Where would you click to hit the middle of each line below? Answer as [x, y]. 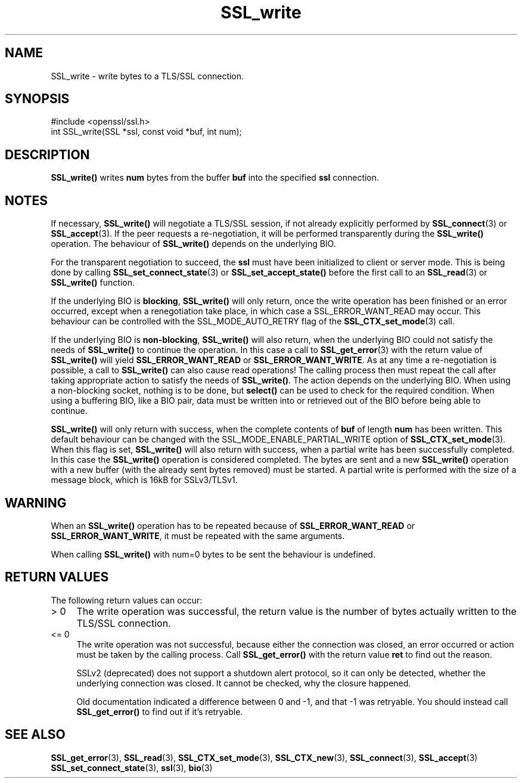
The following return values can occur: [127, 600]
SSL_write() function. [93, 283]
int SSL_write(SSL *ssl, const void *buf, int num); [146, 132]
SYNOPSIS [37, 99]
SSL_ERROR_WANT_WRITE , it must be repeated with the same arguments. [198, 536]
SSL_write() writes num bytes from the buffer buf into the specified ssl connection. [215, 178]
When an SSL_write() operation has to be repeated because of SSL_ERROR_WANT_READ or [233, 525]
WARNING [36, 503]
